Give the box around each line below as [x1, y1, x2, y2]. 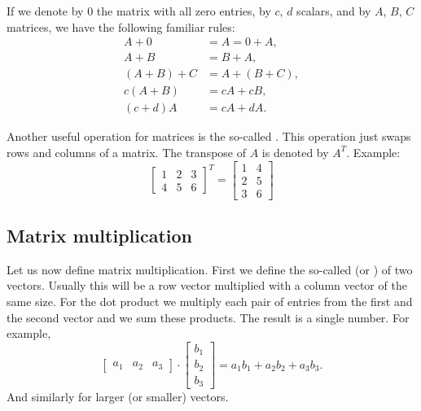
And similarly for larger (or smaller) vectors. [7, 388, 229, 405]
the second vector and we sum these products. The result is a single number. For [7, 308, 410, 326]
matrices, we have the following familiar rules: [7, 18, 235, 35]
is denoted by [261, 143, 329, 160]
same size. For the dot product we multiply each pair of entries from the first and [7, 293, 413, 310]
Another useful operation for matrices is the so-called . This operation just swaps [7, 128, 411, 145]
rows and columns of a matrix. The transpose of [7, 143, 247, 160]
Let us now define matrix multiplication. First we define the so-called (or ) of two [7, 260, 413, 278]
